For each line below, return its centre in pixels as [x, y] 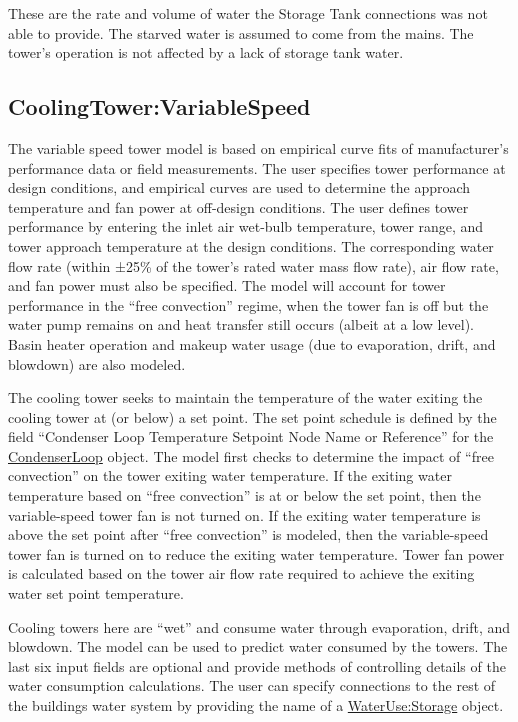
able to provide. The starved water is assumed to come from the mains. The [241, 32]
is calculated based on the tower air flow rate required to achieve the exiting [241, 573]
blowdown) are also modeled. [97, 363]
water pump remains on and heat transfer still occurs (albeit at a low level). [241, 324]
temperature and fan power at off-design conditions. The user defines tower [238, 206]
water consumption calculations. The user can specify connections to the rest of [252, 685]
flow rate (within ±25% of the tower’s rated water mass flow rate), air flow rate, [253, 265]
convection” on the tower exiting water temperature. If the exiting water [230, 475]
